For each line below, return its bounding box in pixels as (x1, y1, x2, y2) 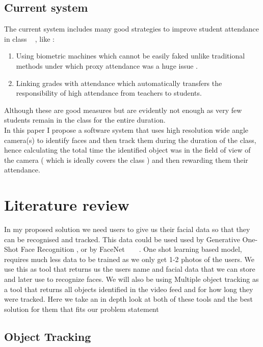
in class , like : (4, 33, 55, 44)
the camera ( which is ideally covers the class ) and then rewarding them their (4, 154, 248, 165)
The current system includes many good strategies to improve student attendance (4, 23, 259, 34)
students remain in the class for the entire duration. (4, 114, 166, 125)
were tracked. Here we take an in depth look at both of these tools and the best (4, 294, 253, 304)
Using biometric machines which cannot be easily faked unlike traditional (16, 50, 245, 61)
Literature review (4, 194, 129, 215)
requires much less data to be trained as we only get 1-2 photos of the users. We (4, 253, 255, 264)
